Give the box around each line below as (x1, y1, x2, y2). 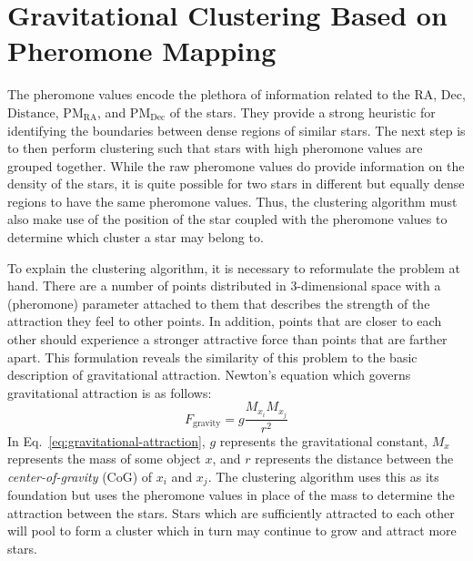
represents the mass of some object (7, 449, 201, 468)
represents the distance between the (255, 449, 454, 468)
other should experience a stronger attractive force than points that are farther (7, 330, 448, 349)
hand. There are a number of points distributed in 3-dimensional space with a (7, 276, 441, 295)
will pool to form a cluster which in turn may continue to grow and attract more (7, 521, 457, 540)
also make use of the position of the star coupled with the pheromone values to (7, 209, 448, 229)
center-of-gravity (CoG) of (7, 466, 153, 485)
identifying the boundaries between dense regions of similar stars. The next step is (7, 120, 466, 139)
